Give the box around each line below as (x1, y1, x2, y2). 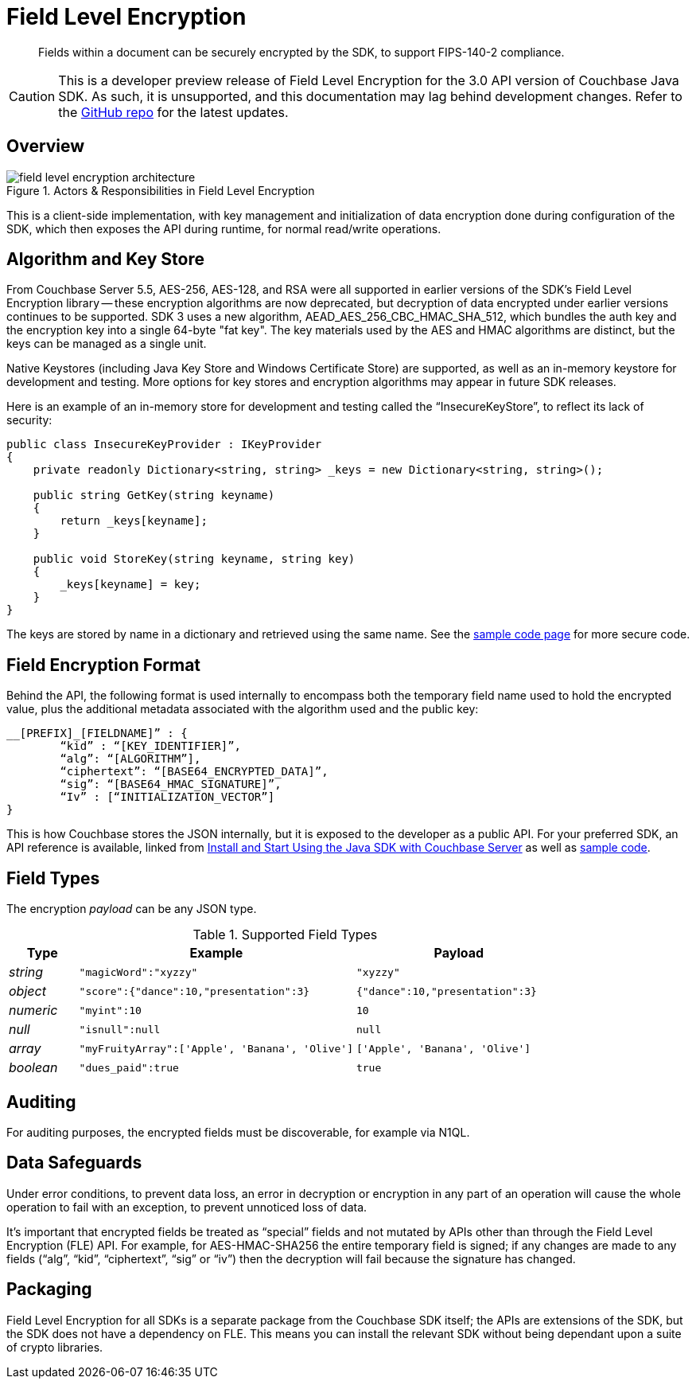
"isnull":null (79, 1023, 161, 1036)
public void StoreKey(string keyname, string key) (33, 552, 356, 566)
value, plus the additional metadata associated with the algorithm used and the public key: (6, 702, 479, 716)
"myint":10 (79, 1004, 142, 1016)
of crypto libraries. (6, 1340, 103, 1354)
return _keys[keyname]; (60, 514, 208, 528)
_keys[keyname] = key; (60, 578, 201, 591)
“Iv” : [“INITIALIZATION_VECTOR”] (60, 790, 275, 804)
